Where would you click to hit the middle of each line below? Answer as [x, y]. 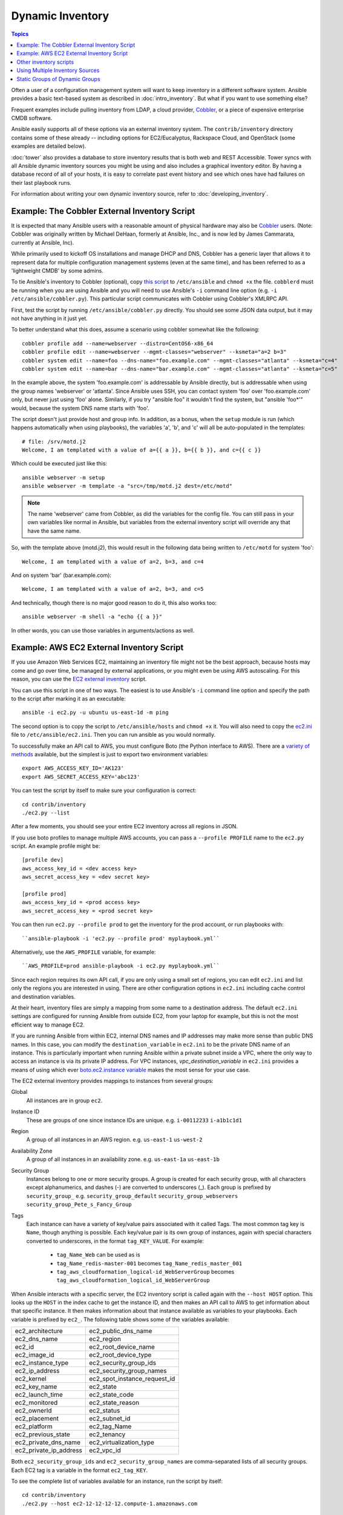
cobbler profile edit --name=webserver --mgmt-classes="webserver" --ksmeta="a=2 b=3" [154, 352]
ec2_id [24, 1347]
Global [19, 1092]
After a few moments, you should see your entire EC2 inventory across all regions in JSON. [125, 827]
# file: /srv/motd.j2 [54, 441]
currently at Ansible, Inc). [43, 242]
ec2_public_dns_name [120, 1331]
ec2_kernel [31, 1379]
